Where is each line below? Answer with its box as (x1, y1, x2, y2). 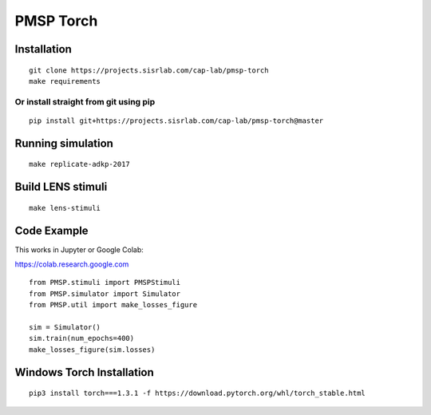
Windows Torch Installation (14, 366, 155, 379)
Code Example (14, 223, 89, 237)
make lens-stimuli (29, 204, 101, 212)
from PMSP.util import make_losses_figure (29, 300, 198, 310)
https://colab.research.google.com (14, 259, 129, 269)
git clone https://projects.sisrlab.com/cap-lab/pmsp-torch (29, 65, 269, 75)
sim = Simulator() (29, 322, 101, 331)
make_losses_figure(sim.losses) (29, 345, 156, 354)
